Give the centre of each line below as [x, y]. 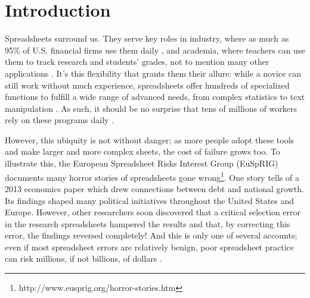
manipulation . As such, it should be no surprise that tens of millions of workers [151, 108]
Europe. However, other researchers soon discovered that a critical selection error [153, 212]
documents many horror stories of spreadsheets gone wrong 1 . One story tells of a [152, 176]
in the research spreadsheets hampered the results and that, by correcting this [148, 223]
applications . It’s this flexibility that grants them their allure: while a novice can [153, 73]
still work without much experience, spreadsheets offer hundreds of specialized [147, 85]
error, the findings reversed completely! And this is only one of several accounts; [151, 235]
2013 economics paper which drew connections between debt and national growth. [154, 188]
